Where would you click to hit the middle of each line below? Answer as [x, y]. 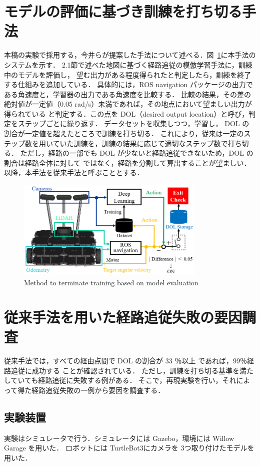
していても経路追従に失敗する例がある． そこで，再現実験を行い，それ [120, 380]
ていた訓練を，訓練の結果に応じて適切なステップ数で [140, 143]
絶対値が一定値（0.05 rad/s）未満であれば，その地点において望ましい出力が [128, 104]
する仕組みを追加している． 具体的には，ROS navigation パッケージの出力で [128, 84]
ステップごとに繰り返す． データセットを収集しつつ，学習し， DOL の [133, 123]
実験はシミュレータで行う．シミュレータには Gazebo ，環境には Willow [119, 438]
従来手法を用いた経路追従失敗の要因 [123, 317]
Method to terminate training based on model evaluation [111, 283]
